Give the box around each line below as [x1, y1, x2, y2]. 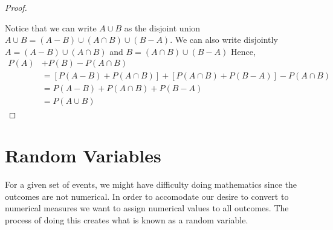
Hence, [230, 45, 256, 57]
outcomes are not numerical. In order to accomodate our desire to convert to [5, 190, 289, 202]
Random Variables [5, 143, 161, 168]
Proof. [5, 1, 27, 13]
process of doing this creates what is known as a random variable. [5, 214, 248, 226]
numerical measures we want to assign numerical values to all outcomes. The [5, 202, 289, 214]
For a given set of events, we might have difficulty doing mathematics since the [5, 178, 297, 191]
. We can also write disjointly [170, 33, 278, 46]
